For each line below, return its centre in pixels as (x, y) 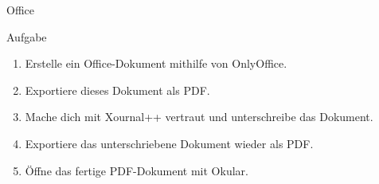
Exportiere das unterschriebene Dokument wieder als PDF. (169, 143)
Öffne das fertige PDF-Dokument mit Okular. (137, 170)
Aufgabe (27, 36)
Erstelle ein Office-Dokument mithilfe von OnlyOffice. (156, 63)
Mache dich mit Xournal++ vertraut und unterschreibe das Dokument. (199, 117)
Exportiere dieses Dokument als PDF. (117, 90)
